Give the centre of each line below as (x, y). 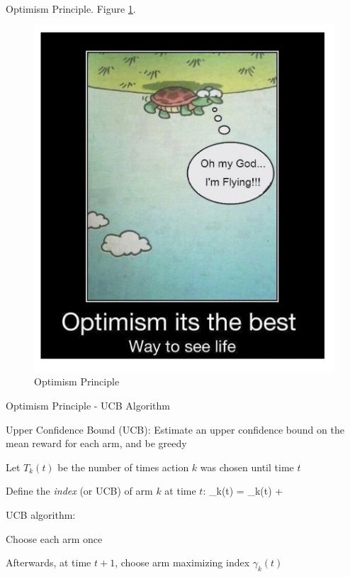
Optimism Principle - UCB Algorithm (88, 406)
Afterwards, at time (49, 562)
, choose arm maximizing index (182, 562)
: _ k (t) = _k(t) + (243, 491)
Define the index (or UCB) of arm (79, 491)
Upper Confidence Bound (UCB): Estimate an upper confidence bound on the (175, 429)
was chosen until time (247, 467)
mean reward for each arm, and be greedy (96, 443)
